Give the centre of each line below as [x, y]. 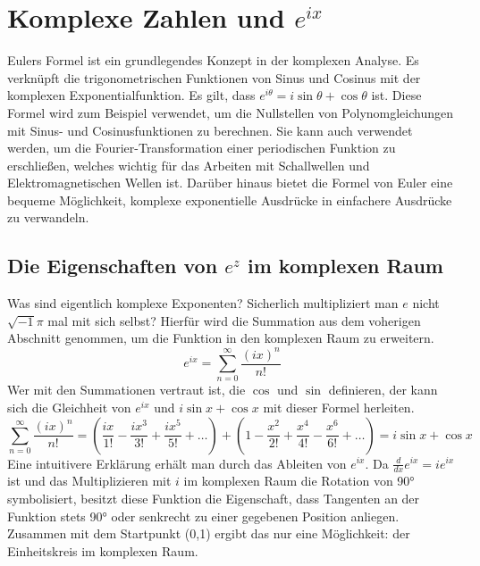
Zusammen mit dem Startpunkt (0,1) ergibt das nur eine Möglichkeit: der [209, 533]
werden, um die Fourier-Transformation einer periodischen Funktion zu [202, 148]
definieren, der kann [383, 390]
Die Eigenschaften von [113, 266]
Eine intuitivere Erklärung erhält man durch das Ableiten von [177, 463]
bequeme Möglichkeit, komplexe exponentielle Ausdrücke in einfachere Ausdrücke [230, 200]
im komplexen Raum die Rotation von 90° [299, 481]
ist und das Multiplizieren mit [89, 481]
